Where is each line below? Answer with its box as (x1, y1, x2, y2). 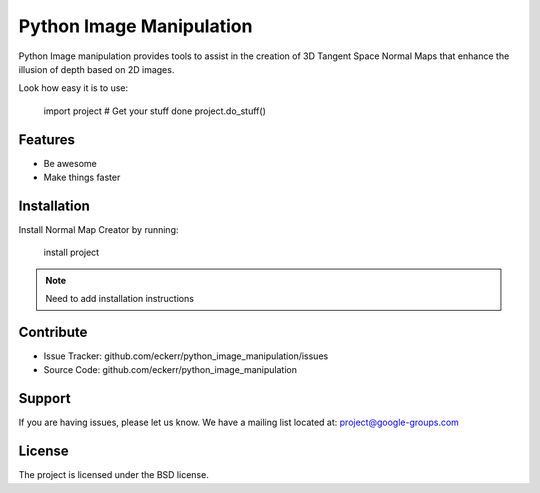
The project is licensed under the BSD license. (18, 469, 209, 481)
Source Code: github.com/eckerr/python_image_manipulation (43, 364, 297, 376)
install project (43, 246, 100, 259)
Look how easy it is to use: (18, 82, 129, 94)
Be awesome (43, 157, 97, 169)
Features (18, 131, 75, 148)
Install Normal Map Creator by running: (18, 223, 179, 235)
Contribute (18, 323, 88, 340)
